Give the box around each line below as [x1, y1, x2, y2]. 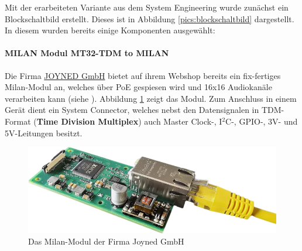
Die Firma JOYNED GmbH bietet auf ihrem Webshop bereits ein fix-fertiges [5, 69, 281, 81]
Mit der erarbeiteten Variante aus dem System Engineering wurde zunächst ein [5, 1, 289, 13]
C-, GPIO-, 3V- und [225, 115, 298, 127]
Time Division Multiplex [36, 115, 139, 127]
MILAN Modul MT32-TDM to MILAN [5, 47, 169, 59]
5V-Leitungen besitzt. [5, 126, 83, 139]
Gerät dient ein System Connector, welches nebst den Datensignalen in [5, 104, 259, 116]
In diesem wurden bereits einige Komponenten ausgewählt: [5, 24, 215, 36]
